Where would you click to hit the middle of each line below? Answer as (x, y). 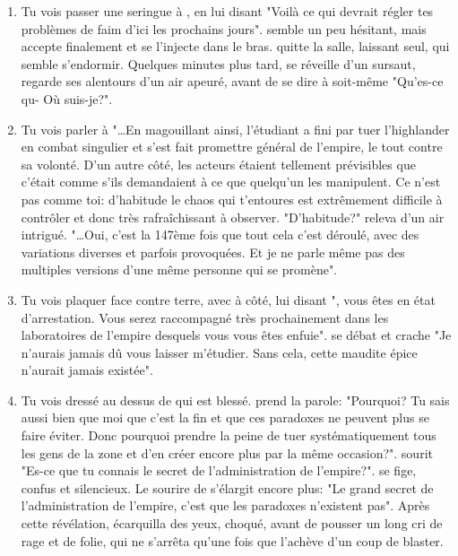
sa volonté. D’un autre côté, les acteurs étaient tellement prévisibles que (218, 164)
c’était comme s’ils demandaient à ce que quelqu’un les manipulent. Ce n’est (231, 182)
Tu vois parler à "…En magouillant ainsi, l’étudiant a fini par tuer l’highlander (235, 129)
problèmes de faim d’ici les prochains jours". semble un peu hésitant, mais (224, 28)
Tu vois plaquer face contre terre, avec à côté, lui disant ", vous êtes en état (228, 299)
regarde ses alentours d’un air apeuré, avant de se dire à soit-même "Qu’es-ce (232, 81)
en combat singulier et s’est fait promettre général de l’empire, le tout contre (232, 147)
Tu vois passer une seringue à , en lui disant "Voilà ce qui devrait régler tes (227, 11)
